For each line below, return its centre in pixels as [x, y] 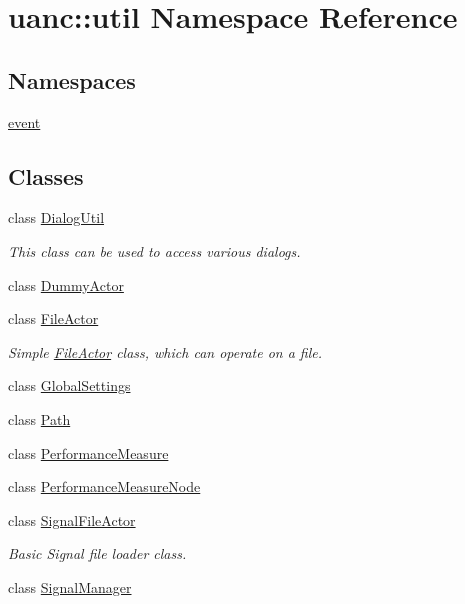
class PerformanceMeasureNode [104, 486]
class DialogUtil [56, 217]
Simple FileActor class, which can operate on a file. [165, 351]
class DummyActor [66, 284]
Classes [46, 175]
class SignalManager [70, 586]
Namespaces [72, 79]
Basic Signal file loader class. [97, 553]
